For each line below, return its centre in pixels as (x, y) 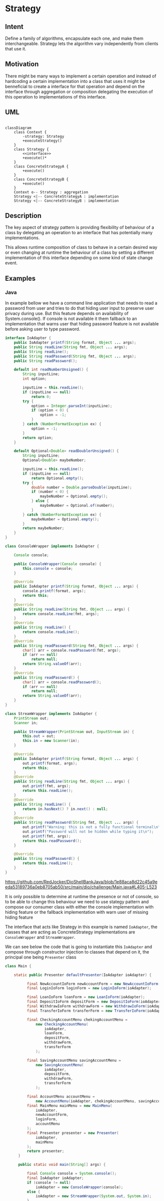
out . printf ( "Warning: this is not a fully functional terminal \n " (92, 827)
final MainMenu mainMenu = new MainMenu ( (69, 1105)
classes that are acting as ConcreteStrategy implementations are (70, 932)
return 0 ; (41, 397)
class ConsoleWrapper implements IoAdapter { (52, 546)
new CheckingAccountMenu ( (62, 1024)
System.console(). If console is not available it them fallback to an (71, 319)
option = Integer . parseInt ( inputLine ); (72, 406)
